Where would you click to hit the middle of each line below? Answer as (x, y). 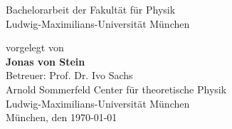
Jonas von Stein (46, 61)
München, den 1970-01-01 (62, 117)
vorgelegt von (35, 47)
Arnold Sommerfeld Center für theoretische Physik (116, 89)
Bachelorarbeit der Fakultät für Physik (91, 9)
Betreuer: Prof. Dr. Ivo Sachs (69, 75)
